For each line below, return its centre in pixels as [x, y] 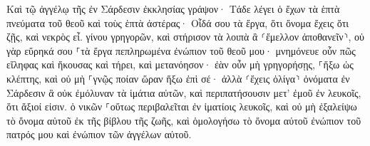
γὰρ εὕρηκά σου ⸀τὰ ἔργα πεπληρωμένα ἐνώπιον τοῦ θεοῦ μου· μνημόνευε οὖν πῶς [181, 50]
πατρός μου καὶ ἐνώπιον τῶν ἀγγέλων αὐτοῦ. [99, 134]
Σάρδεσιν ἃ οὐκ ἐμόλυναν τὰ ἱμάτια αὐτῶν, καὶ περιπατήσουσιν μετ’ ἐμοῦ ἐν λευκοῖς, [184, 92]
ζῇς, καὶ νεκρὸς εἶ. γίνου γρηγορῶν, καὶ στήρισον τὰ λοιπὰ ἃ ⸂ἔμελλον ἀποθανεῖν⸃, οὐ [185, 37]
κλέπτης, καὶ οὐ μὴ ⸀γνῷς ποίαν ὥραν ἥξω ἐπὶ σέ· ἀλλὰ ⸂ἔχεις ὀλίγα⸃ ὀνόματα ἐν [178, 78]
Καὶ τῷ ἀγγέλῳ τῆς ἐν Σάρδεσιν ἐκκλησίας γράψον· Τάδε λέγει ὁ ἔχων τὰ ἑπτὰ [173, 9]
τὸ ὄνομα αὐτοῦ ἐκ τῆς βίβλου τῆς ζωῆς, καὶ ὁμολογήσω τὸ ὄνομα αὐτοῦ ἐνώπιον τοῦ [184, 120]
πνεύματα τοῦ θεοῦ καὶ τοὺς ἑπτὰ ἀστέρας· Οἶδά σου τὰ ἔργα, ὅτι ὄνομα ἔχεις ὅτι [178, 22]
